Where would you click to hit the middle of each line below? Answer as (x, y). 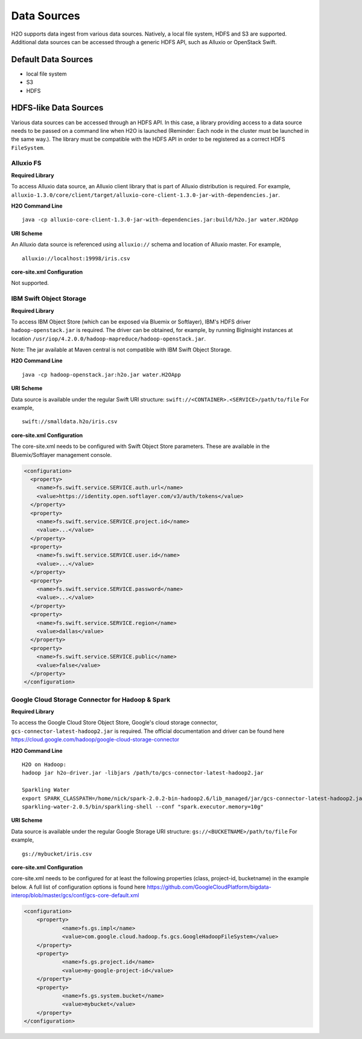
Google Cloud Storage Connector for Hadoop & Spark (91, 699)
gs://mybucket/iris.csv (57, 854)
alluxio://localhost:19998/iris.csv (76, 258)
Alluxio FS (26, 163)
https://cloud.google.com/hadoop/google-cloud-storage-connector (95, 740)
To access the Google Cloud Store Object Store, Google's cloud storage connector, (115, 723)
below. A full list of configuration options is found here (78, 887)
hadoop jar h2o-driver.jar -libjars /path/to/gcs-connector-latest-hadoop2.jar (143, 773)
